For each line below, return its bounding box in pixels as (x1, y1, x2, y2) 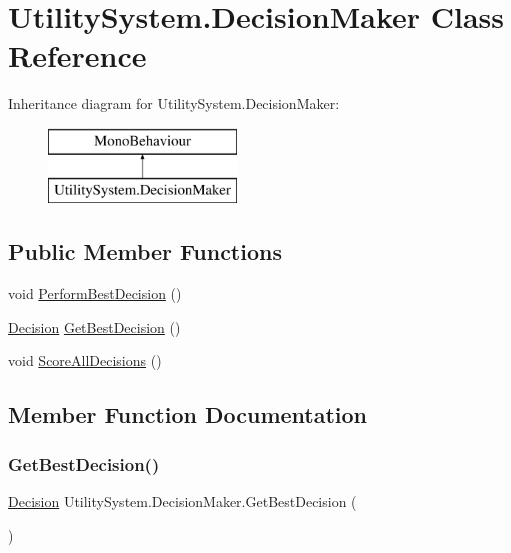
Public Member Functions (8, 236, 282, 267)
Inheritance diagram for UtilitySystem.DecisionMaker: (8, 93, 340, 114)
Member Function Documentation (8, 399, 368, 430)
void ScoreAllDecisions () (8, 350, 162, 371)
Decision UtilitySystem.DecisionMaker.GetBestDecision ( (8, 491, 357, 512)
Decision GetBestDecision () (8, 316, 181, 337)
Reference (8, 35, 147, 76)
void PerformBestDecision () (8, 283, 182, 304)
